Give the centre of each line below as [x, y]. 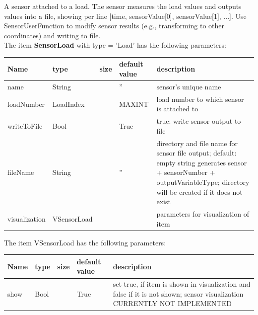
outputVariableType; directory [203, 182]
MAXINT [134, 104]
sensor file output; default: [196, 153]
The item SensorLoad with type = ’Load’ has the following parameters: [115, 45]
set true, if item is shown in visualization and [182, 284]
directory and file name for [197, 143]
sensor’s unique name [189, 86]
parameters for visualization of [203, 214]
